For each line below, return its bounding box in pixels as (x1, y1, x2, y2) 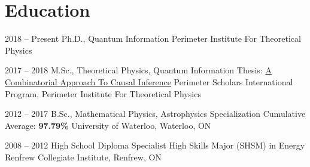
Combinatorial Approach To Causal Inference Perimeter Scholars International (5, 75, 293, 88)
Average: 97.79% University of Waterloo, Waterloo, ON (5, 119, 211, 131)
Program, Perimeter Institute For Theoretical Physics (5, 87, 201, 100)
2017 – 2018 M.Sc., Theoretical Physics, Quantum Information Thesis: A (5, 64, 272, 76)
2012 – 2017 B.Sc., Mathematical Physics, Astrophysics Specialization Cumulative (5, 107, 306, 120)
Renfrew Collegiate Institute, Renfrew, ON (5, 150, 162, 163)
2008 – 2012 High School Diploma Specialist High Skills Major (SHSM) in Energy (5, 139, 305, 151)
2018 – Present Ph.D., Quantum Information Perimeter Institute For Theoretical (5, 32, 301, 45)
